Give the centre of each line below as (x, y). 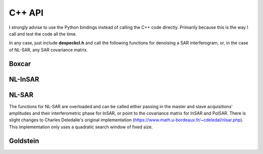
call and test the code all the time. (43, 34)
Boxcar (20, 64)
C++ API (26, 13)
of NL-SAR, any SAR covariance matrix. (48, 50)
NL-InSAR (24, 79)
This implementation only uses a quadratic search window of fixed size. (81, 127)
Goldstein (24, 141)
